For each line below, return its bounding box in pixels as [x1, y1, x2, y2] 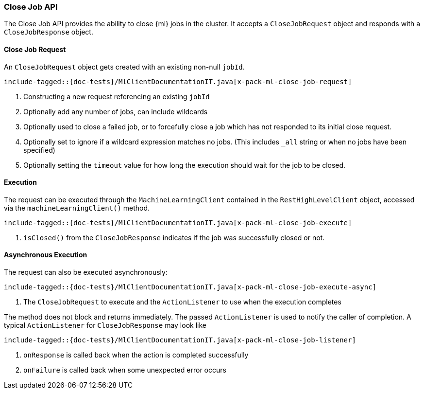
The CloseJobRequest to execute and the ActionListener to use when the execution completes [23, 298, 341, 306]
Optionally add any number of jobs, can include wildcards [23, 107, 208, 116]
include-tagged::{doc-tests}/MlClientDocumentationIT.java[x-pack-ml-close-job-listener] [4, 336, 356, 344]
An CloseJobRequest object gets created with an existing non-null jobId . [4, 62, 245, 71]
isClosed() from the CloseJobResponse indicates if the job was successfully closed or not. [23, 233, 325, 242]
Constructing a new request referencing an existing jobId [23, 92, 210, 101]
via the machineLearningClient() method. [4, 203, 150, 212]
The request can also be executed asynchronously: [4, 268, 168, 277]
